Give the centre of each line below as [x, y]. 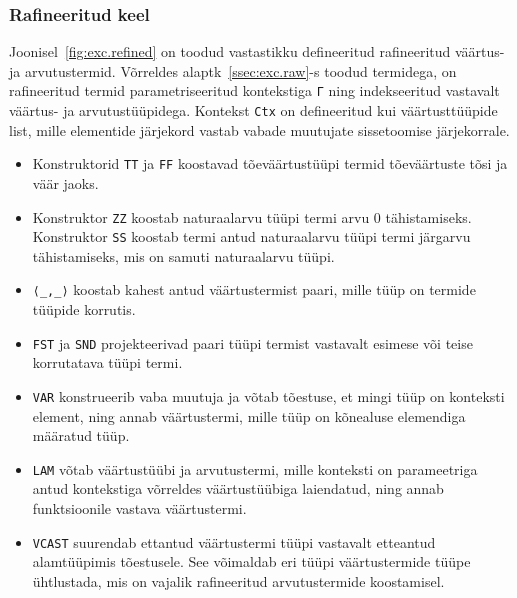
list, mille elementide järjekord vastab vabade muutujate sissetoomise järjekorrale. [259, 129]
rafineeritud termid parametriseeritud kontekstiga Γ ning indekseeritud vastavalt [254, 90]
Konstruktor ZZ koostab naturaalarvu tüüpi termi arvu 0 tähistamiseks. [252, 216]
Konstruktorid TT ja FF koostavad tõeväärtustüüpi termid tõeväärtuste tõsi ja [270, 163]
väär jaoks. [65, 182]
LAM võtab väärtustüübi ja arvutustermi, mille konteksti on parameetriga [255, 468]
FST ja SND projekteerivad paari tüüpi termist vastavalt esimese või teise [252, 342]
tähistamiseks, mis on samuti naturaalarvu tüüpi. [183, 255]
